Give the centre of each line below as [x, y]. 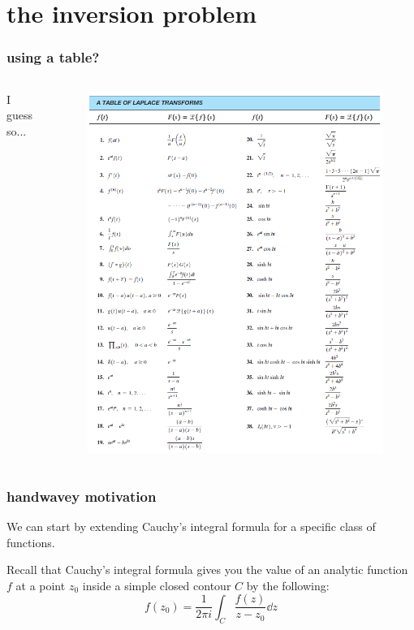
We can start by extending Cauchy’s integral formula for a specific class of [191, 526]
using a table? [53, 57]
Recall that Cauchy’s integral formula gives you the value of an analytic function [207, 570]
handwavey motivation [82, 496]
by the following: [288, 585]
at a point [41, 585]
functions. [31, 542]
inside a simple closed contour [157, 585]
